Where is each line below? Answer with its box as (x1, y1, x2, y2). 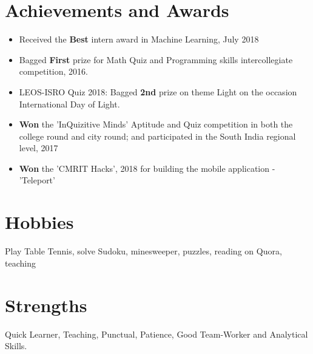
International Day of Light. (19, 97, 120, 110)
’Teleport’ (19, 174, 55, 186)
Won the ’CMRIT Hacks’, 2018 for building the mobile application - (19, 162, 275, 174)
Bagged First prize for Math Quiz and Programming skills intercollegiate (19, 53, 293, 66)
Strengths (5, 292, 87, 317)
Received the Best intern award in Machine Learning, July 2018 (19, 33, 259, 46)
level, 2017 (19, 141, 58, 154)
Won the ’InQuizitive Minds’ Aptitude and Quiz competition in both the (19, 118, 293, 131)
